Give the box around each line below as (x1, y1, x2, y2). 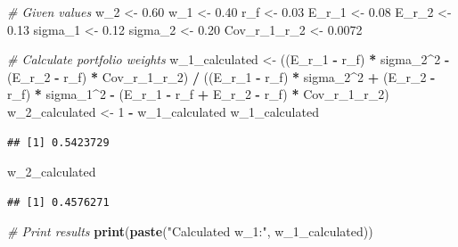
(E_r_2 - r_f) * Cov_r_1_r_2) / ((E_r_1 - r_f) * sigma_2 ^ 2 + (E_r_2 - (7, 67, 436, 86)
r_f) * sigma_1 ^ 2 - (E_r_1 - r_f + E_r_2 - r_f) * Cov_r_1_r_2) (7, 85, 389, 103)
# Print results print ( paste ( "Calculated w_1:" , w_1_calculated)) (7, 222, 373, 241)
